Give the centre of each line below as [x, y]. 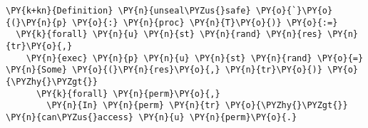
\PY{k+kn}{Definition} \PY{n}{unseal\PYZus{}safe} [128, 11]
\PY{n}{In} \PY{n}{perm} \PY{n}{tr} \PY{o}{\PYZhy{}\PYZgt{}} [197, 106]
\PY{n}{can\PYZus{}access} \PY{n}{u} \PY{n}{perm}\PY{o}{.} [152, 117]
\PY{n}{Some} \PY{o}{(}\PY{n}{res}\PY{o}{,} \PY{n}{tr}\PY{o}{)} [164, 70]
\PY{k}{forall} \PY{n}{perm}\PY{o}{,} [128, 94]
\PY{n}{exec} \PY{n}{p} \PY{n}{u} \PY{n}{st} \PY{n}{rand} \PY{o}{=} [195, 58]
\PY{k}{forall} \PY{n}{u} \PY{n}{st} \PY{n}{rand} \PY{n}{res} [169, 34]
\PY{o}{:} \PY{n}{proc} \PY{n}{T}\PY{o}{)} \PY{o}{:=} [205, 22]
